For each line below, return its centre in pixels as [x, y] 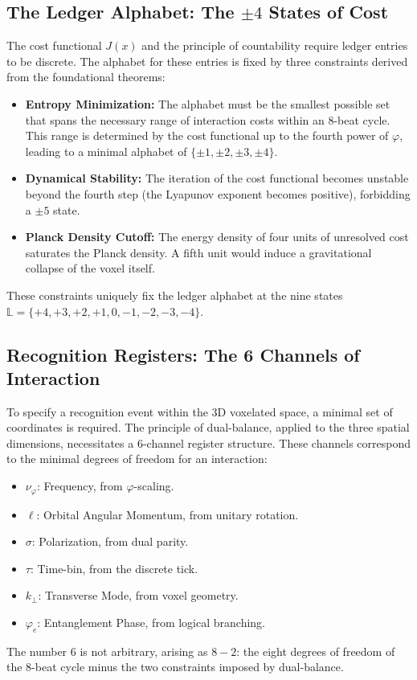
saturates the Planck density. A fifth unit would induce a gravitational [198, 252]
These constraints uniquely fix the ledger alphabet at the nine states [175, 295]
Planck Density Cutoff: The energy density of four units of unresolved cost [217, 237]
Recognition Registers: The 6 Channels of [183, 354]
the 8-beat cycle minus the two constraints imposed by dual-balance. [175, 667]
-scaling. [154, 486]
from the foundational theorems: [86, 77]
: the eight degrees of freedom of [316, 651]
